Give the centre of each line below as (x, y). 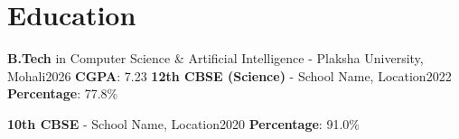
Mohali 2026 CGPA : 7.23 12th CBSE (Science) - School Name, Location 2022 (229, 75)
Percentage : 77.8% (63, 93)
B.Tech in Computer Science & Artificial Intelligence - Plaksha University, (215, 58)
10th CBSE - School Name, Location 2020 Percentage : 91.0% (183, 123)
